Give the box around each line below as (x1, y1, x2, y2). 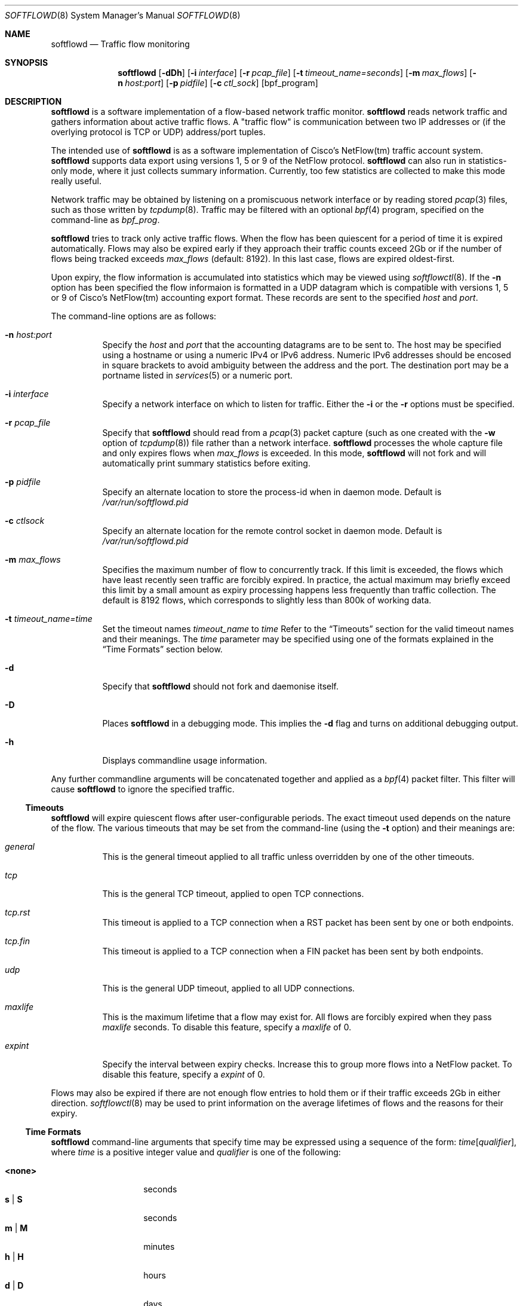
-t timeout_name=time (5, 614, 93, 624)
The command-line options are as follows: (51, 311, 217, 321)
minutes (143, 1241, 175, 1252)
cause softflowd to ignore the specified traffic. (51, 784, 235, 794)
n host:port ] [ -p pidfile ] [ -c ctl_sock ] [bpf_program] (118, 78, 318, 88)
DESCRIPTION (5, 96, 62, 106)
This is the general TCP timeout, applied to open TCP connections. (102, 889, 364, 899)
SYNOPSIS (5, 57, 48, 68)
